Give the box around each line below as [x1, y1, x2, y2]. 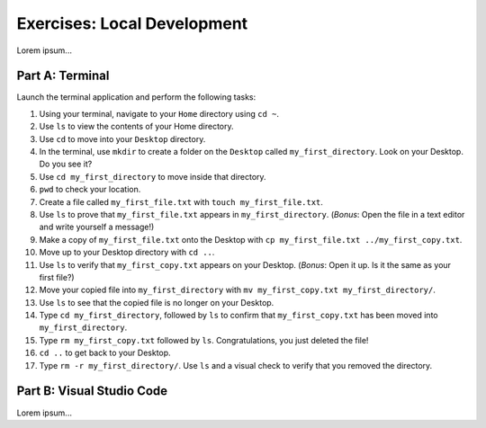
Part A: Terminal [16, 68, 110, 84]
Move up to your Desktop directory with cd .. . [39, 247, 215, 258]
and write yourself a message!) [39, 221, 155, 233]
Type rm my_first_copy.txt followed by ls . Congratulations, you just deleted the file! [39, 334, 369, 345]
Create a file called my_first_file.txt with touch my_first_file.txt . [39, 196, 324, 207]
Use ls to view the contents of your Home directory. [39, 121, 234, 132]
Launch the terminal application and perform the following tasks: [16, 92, 256, 103]
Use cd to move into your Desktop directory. [39, 133, 206, 144]
